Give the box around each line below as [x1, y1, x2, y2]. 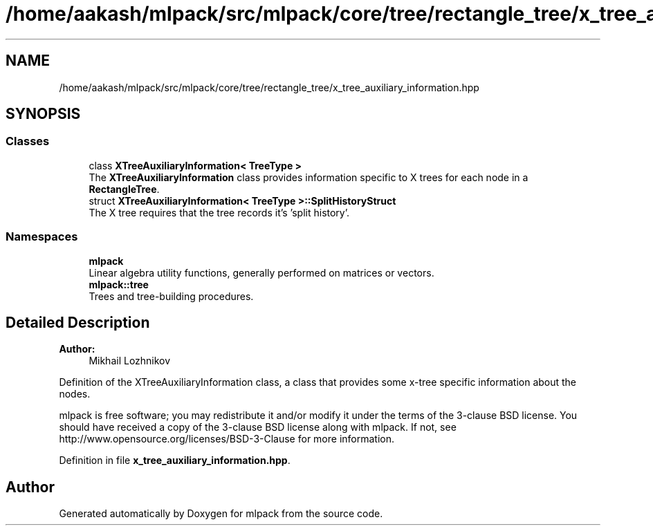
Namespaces [6, 230, 78, 244]
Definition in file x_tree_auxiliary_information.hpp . [59, 454, 291, 467]
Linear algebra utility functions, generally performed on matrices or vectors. [89, 266, 434, 279]
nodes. [59, 388, 91, 400]
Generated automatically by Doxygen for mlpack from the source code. [59, 507, 383, 520]
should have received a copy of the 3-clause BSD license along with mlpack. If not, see [59, 421, 457, 434]
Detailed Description [6, 313, 150, 331]
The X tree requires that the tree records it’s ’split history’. [89, 206, 350, 218]
